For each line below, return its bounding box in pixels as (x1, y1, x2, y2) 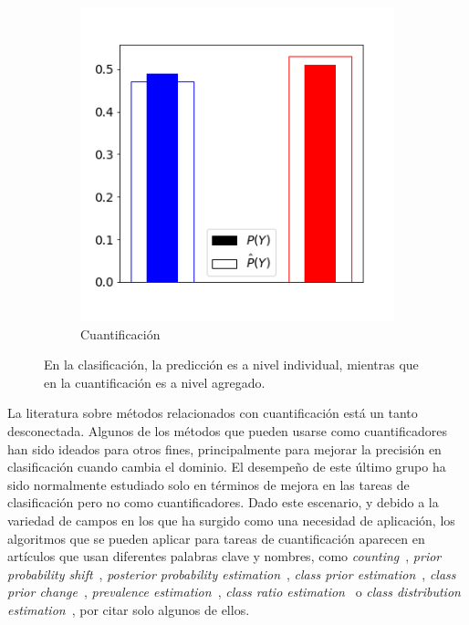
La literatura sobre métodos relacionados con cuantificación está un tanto (7, 403, 418, 422)
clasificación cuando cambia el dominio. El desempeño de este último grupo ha (7, 457, 446, 476)
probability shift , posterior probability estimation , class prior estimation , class (7, 564, 456, 583)
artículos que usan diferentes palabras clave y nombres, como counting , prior (7, 547, 442, 566)
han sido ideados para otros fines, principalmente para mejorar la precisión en (7, 439, 442, 458)
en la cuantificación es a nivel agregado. (44, 372, 266, 391)
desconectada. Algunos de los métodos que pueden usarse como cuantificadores (7, 421, 448, 440)
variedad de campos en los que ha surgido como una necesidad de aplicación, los (7, 510, 455, 529)
